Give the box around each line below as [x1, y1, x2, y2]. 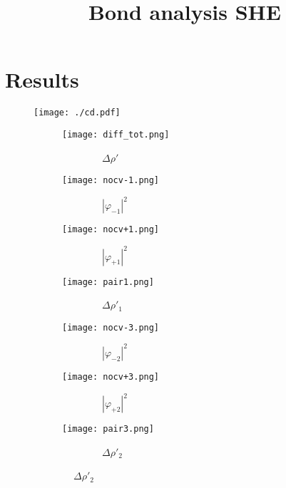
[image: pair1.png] [62, 276, 154, 287]
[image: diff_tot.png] [62, 129, 170, 140]
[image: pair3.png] [62, 424, 154, 435]
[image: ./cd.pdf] [34, 108, 121, 118]
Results [5, 65, 79, 94]
